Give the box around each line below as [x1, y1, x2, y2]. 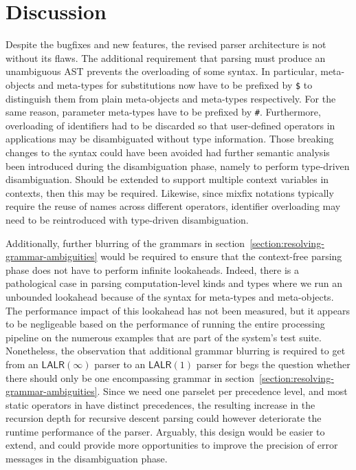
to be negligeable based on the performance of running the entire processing [5, 317, 325, 331]
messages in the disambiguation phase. [5, 451, 168, 466]
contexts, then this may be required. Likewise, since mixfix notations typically [5, 185, 334, 200]
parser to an [94, 356, 146, 371]
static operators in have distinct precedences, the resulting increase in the [5, 397, 315, 412]
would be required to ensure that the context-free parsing [100, 249, 342, 264]
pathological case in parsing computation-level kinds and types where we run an [5, 276, 343, 290]
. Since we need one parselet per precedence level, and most [97, 384, 348, 398]
